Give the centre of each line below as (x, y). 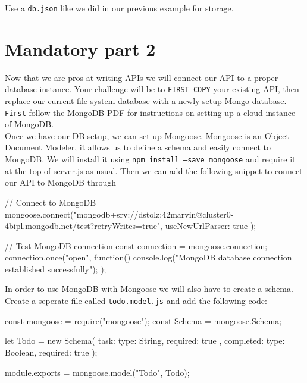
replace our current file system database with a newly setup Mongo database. (146, 101)
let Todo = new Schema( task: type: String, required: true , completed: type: (145, 340)
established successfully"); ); (56, 269)
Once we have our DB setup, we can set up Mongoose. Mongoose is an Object (147, 135)
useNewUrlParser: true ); (211, 226)
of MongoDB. (29, 124)
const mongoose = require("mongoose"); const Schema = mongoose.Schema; (143, 320)
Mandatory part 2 (80, 48)
